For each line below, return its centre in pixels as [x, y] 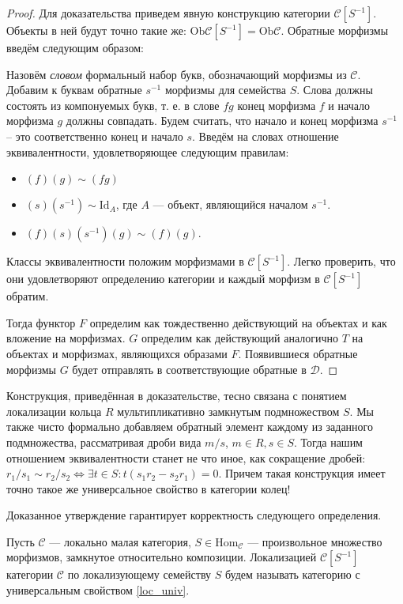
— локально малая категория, [120, 541]
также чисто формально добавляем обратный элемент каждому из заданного [190, 427]
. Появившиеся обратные [298, 353]
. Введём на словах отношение [266, 136]
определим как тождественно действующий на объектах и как [238, 322]
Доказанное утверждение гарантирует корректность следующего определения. [194, 515]
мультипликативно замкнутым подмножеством [228, 411]
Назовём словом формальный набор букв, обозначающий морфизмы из [177, 74]
